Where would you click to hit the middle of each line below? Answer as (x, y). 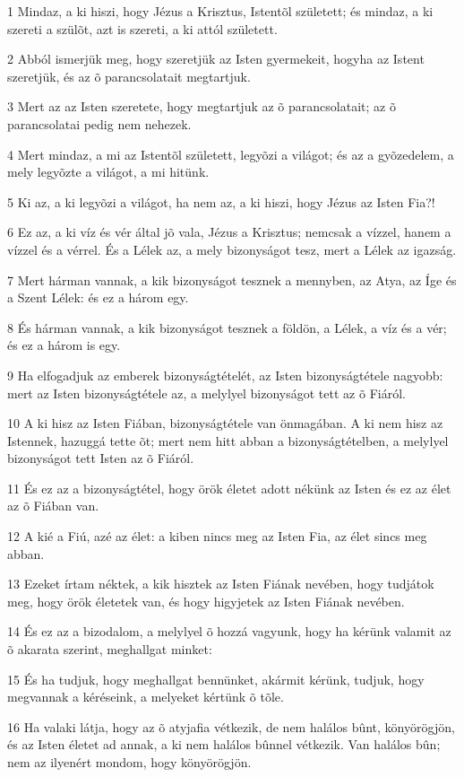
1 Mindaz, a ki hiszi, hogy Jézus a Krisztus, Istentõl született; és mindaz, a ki (220, 11)
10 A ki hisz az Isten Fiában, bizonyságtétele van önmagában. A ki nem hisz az (225, 423)
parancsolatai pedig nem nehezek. (99, 123)
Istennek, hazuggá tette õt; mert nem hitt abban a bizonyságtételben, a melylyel (228, 440)
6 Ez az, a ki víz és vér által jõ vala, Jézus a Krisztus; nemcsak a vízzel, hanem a (229, 232)
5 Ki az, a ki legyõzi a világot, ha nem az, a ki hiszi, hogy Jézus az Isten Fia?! (221, 201)
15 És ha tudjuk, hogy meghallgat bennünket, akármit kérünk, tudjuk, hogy (216, 679)
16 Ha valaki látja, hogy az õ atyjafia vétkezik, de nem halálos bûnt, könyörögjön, (231, 726)
